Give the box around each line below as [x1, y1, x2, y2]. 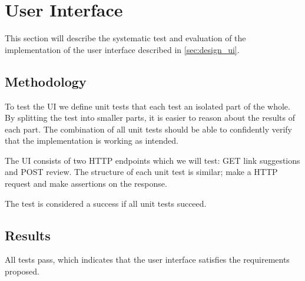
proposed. [5, 265, 39, 277]
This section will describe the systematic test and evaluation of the [5, 32, 246, 44]
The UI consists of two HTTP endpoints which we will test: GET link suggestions [5, 154, 300, 166]
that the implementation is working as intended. [5, 134, 178, 147]
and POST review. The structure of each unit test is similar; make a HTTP [5, 166, 278, 178]
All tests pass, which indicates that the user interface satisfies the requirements [5, 253, 290, 266]
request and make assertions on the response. [5, 177, 167, 190]
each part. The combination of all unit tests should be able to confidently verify [5, 123, 292, 135]
